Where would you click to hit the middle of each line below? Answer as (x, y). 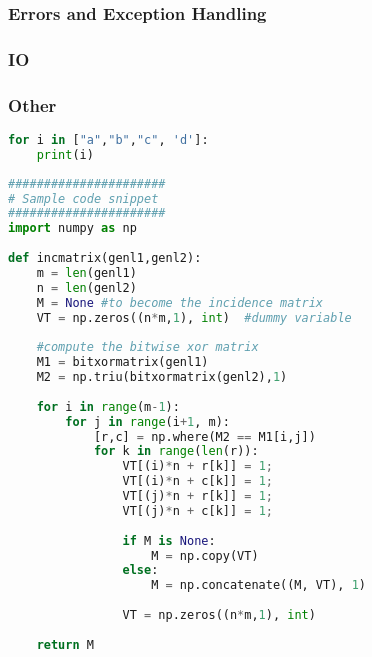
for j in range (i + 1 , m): (148, 421)
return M (65, 644)
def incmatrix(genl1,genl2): (105, 258)
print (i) (65, 154)
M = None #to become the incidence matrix (180, 302)
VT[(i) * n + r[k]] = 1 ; (197, 466)
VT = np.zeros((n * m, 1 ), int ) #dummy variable (194, 317)
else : (140, 570)
